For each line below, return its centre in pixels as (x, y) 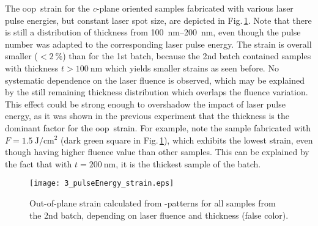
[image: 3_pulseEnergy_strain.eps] (102, 184)
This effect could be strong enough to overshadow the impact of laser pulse (145, 104)
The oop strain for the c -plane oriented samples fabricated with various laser (149, 8)
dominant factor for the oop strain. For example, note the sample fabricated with (158, 127)
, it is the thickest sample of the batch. (188, 163)
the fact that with (39, 163)
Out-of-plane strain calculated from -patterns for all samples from (153, 202)
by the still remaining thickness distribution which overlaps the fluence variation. (157, 92)
